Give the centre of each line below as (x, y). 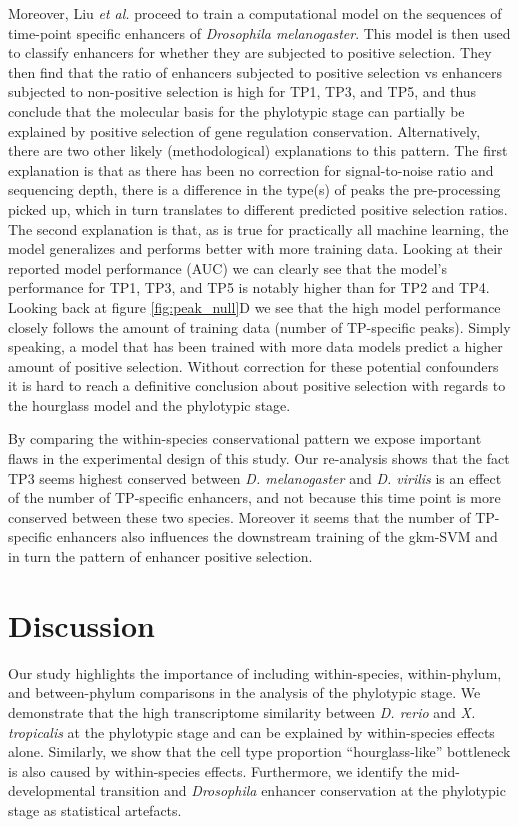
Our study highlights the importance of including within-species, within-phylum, (255, 672)
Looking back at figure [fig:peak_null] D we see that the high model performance (254, 306)
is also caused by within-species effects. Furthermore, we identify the (218, 770)
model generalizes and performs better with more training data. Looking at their (255, 248)
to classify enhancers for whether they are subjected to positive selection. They (250, 52)
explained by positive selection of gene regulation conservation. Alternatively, (244, 130)
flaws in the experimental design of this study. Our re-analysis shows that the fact (259, 458)
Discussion (81, 624)
